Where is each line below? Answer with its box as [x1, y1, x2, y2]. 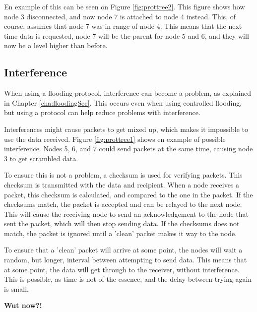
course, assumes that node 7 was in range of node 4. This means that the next [4, 21, 242, 31]
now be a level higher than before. [4, 40, 108, 51]
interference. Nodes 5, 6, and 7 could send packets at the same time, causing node [4, 143, 253, 154]
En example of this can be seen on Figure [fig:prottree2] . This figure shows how [4, 1, 245, 11]
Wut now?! [4, 300, 42, 311]
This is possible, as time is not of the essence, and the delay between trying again [4, 274, 252, 284]
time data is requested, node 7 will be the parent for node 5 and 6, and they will [4, 30, 249, 41]
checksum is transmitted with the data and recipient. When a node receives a [4, 179, 240, 189]
